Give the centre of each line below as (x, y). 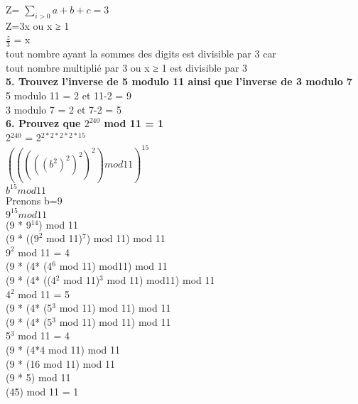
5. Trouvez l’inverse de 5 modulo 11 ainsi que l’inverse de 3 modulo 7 (179, 81)
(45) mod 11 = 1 (42, 391)
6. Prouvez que (43, 123)
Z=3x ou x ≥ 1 (38, 25)
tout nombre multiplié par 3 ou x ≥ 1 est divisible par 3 (127, 67)
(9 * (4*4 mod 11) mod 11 (63, 349)
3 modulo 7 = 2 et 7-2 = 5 (64, 109)
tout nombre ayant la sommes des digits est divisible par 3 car (141, 54)
